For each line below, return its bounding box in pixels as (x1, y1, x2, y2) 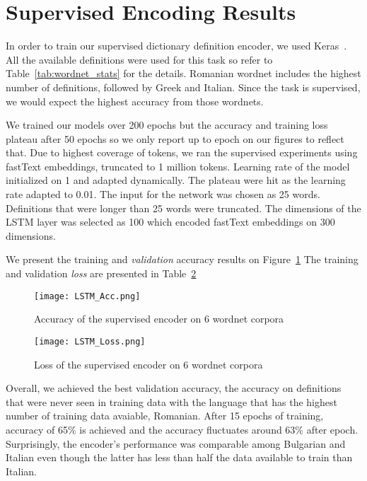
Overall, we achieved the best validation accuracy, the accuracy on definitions (6, 381, 342, 395)
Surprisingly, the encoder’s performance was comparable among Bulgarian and (6, 436, 346, 451)
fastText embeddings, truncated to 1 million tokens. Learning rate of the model (6, 158, 350, 173)
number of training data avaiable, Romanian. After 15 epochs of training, (6, 408, 324, 423)
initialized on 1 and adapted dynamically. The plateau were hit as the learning (6, 173, 346, 187)
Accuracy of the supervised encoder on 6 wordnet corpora (34, 311, 284, 326)
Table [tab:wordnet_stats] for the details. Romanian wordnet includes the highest (6, 66, 361, 81)
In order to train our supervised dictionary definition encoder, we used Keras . (6, 38, 347, 53)
